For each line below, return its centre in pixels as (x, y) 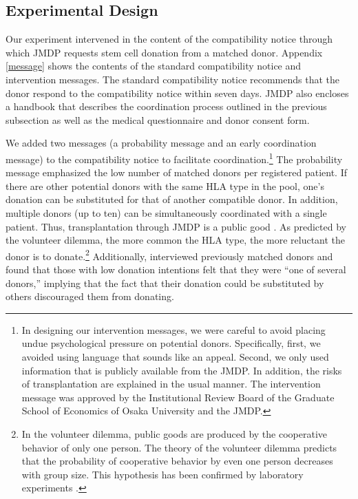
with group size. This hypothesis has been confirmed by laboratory (162, 474)
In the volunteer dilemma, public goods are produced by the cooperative (174, 433)
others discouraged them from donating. (90, 296)
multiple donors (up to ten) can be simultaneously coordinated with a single (166, 212)
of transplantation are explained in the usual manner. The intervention (171, 384)
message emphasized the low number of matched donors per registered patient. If (176, 172)
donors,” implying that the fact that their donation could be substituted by (165, 283)
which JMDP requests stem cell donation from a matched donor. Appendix (164, 52)
